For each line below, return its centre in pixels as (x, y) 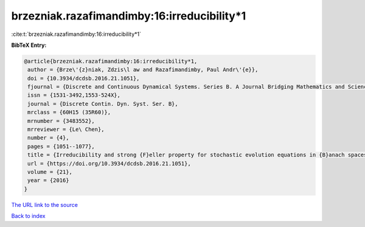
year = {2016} (48, 180)
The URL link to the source (45, 204)
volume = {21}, (50, 172)
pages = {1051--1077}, (61, 146)
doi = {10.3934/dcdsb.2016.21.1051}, (84, 78)
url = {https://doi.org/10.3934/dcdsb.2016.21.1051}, (109, 163)
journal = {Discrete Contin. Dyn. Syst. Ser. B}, (103, 104)
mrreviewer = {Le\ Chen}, (66, 130)
